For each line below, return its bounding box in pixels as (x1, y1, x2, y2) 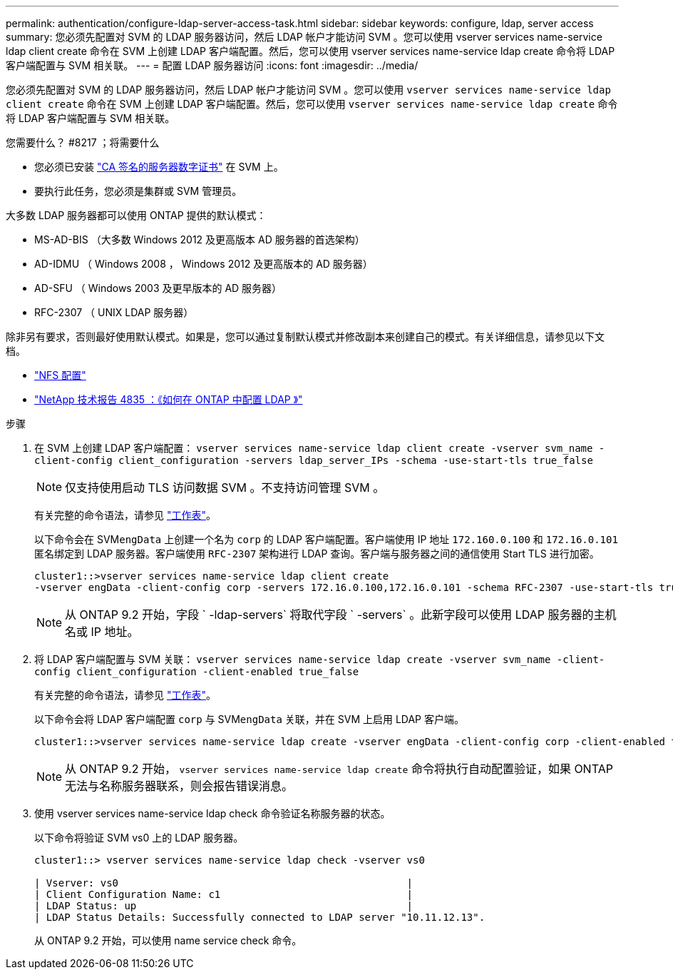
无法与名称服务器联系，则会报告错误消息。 (65, 779, 294, 793)
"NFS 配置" (34, 369, 86, 381)
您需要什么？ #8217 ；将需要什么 (6, 136, 160, 148)
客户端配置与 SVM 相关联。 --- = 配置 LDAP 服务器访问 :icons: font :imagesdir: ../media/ (6, 59, 418, 71)
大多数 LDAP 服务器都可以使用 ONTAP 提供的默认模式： (6, 209, 267, 221)
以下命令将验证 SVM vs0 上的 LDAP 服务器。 (34, 832, 244, 844)
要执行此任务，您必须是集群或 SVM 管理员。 (34, 185, 242, 197)
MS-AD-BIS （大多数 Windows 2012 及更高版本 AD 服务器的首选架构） (34, 233, 365, 246)
